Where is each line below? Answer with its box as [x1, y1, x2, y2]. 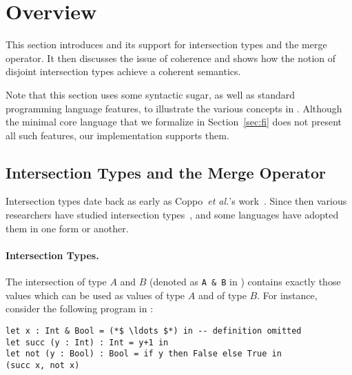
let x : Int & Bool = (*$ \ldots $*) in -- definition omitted [6, 325, 302, 336]
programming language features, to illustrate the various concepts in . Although [6, 101, 342, 115]
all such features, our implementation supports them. [6, 128, 229, 142]
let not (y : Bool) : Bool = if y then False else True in [6, 349, 282, 359]
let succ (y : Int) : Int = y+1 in [6, 337, 169, 347]
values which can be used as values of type [6, 287, 185, 302]
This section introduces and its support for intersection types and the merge [6, 37, 327, 52]
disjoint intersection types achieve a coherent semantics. [6, 64, 241, 79]
